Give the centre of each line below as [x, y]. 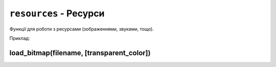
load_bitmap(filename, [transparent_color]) [80, 53]
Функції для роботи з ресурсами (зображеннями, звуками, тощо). [82, 29]
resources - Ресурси [57, 13]
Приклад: [20, 38]
